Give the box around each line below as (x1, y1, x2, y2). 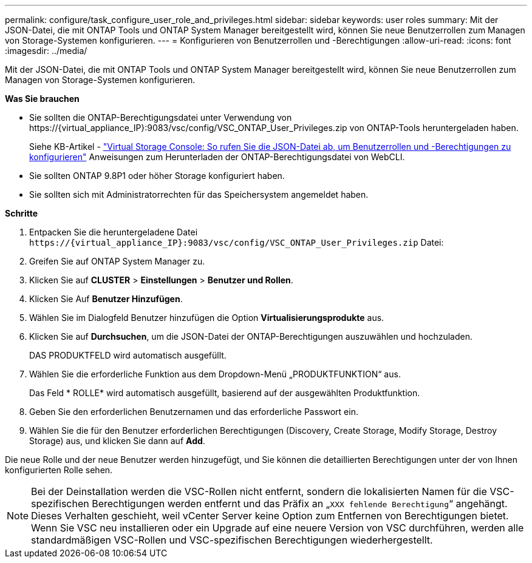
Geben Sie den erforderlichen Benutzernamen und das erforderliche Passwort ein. (29, 406, 358, 417)
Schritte (5, 208, 38, 218)
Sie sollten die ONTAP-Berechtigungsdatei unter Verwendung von (29, 112, 292, 123)
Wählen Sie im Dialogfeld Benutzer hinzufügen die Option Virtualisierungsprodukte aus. (29, 312, 384, 323)
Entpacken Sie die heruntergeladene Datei (29, 227, 198, 237)
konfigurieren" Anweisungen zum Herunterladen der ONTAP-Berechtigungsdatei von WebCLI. (29, 152, 405, 162)
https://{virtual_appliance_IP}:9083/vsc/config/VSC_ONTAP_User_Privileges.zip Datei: (29, 237, 444, 248)
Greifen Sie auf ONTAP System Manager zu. (29, 256, 205, 266)
